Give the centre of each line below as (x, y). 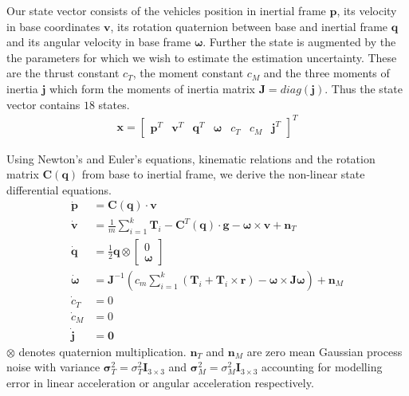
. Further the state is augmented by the (299, 42)
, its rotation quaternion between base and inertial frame (249, 26)
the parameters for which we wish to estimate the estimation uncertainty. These (202, 57)
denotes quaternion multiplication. (102, 351)
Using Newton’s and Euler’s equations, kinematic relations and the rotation (191, 158)
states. (114, 104)
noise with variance (53, 367)
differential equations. (59, 189)
